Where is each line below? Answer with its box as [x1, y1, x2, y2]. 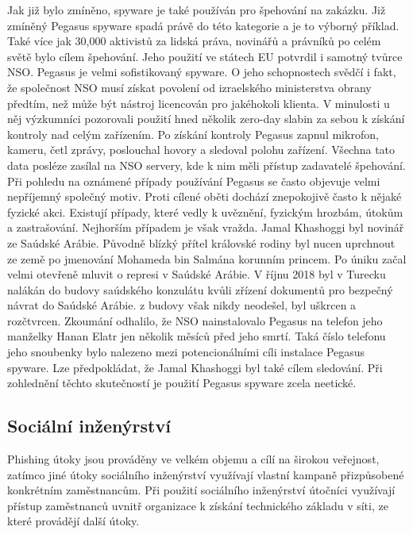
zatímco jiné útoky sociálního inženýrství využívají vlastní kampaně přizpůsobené [7, 466, 404, 482]
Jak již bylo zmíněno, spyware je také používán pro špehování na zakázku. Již [7, 2, 386, 17]
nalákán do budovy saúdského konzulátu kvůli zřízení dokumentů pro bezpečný [7, 281, 393, 298]
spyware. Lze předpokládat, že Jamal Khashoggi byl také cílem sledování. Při [7, 359, 383, 375]
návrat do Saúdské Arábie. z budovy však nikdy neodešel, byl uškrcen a [7, 297, 357, 313]
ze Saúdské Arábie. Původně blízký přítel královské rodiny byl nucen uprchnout [7, 234, 396, 251]
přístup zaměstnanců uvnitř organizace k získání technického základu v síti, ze [7, 497, 388, 513]
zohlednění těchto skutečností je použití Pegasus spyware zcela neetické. [7, 375, 357, 391]
